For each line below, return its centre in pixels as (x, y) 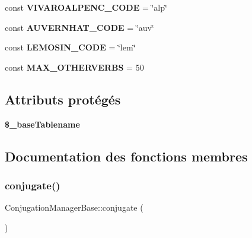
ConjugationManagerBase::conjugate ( (74, 207)
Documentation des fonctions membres (126, 156)
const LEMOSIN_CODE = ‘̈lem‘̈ (70, 47)
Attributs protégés (63, 99)
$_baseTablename (42, 124)
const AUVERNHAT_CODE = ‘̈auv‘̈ (79, 27)
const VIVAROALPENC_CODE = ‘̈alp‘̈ (86, 7)
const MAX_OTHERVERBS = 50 (74, 67)
